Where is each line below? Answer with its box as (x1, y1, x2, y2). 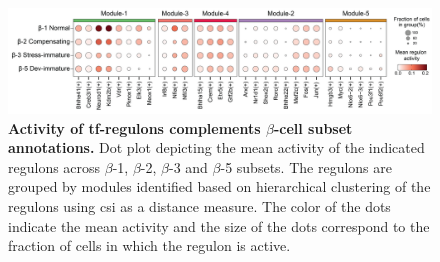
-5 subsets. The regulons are (220, 156, 392, 177)
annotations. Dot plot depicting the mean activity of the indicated (8, 137, 425, 158)
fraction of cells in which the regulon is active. (8, 235, 291, 256)
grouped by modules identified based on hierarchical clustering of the (8, 176, 431, 197)
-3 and (169, 156, 208, 177)
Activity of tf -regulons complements (8, 117, 261, 138)
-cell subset (273, 117, 353, 138)
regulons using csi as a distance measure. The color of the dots (8, 195, 391, 216)
